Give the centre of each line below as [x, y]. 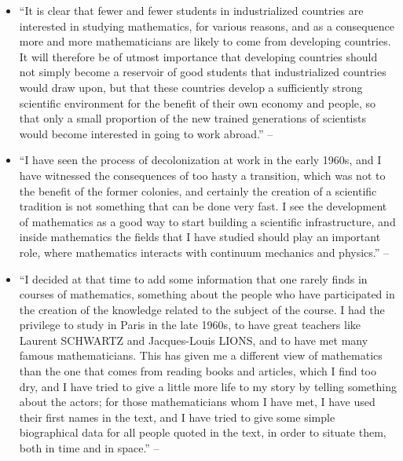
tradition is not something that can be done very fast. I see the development [203, 206]
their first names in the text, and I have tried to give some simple [177, 417]
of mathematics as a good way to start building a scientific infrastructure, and [207, 221]
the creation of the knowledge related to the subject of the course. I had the [202, 309]
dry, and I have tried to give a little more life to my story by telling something [208, 386]
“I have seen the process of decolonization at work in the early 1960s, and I [200, 160]
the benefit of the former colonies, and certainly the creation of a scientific [198, 190]
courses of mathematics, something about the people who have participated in [207, 294]
